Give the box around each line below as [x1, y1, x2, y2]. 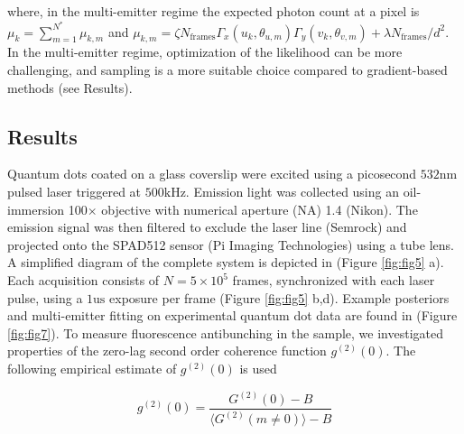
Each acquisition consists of [7, 271, 160, 289]
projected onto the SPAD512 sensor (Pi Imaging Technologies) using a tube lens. [7, 235, 454, 254]
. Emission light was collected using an [185, 182, 399, 201]
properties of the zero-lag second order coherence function [7, 341, 327, 360]
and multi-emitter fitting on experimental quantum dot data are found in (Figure [7, 306, 458, 325]
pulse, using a [7, 288, 83, 307]
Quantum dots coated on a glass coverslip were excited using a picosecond [7, 164, 417, 183]
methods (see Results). [7, 78, 133, 97]
